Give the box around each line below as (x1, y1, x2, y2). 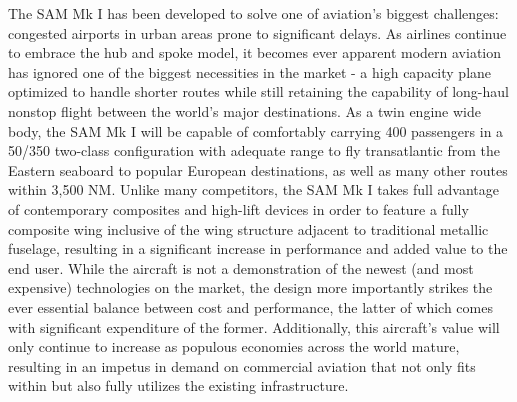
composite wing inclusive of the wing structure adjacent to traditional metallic (8, 218, 489, 239)
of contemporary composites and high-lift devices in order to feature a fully (8, 198, 469, 219)
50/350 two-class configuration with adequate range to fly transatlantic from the (8, 140, 500, 161)
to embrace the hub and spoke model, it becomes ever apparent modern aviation (8, 42, 502, 63)
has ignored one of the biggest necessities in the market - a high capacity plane (8, 61, 492, 82)
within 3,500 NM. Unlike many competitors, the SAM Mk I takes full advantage (8, 179, 499, 200)
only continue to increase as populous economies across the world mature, (8, 336, 460, 357)
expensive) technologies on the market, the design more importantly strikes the (8, 277, 493, 298)
